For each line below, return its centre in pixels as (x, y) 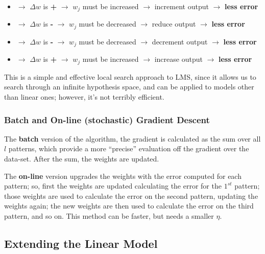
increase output (178, 59)
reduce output (174, 24)
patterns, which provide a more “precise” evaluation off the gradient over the (129, 148)
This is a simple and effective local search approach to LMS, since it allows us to (130, 76)
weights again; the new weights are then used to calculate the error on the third (129, 206)
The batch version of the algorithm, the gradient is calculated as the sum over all (132, 138)
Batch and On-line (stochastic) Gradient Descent (107, 119)
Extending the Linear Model (81, 243)
